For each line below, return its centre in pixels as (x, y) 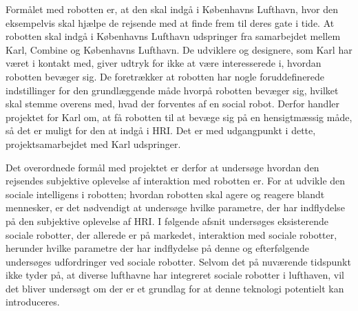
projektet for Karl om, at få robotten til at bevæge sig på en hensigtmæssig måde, (179, 117)
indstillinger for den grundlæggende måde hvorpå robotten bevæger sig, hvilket (172, 90)
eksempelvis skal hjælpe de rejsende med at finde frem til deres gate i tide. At (170, 22)
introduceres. (33, 302)
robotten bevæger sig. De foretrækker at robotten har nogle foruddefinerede (165, 76)
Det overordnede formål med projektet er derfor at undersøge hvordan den (162, 167)
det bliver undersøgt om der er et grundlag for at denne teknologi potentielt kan (175, 288)
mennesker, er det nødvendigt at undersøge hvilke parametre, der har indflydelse (175, 207)
